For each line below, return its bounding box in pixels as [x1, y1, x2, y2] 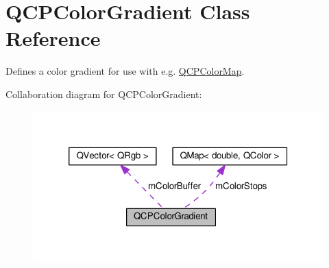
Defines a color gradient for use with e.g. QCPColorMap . [5, 64, 245, 78]
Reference [5, 24, 101, 52]
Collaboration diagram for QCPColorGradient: [5, 86, 202, 101]
